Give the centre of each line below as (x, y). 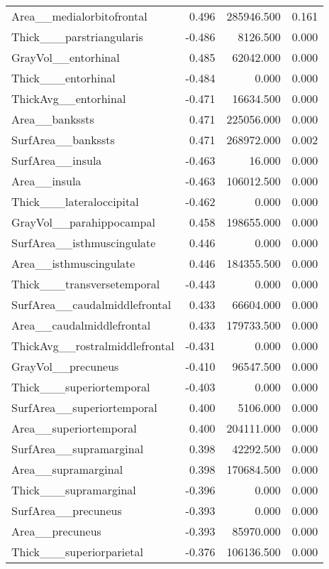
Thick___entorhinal (63, 78)
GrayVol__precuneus (65, 366)
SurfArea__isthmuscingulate (84, 243)
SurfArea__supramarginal (78, 449)
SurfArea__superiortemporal (84, 407)
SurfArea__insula (57, 160)
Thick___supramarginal (74, 490)
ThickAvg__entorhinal (69, 98)
